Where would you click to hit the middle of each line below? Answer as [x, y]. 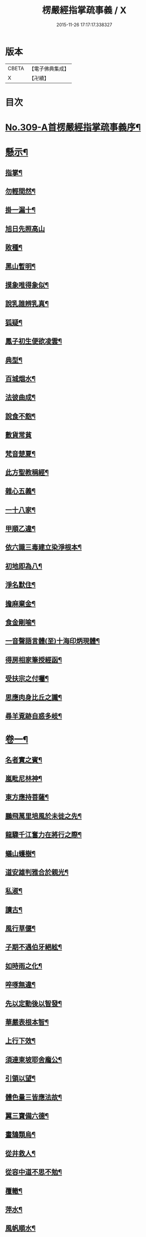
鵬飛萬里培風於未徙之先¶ [43, 816]
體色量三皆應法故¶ [34, 1097]
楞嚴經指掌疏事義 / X [84, 10]
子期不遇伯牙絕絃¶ [34, 947]
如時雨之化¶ [24, 966]
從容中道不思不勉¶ [34, 1172]
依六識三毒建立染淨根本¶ [43, 548]
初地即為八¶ [24, 566]
